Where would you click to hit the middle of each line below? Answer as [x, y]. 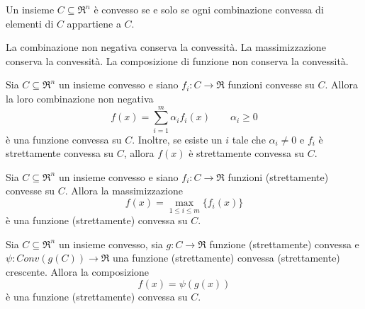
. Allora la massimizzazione [124, 191]
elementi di [30, 23]
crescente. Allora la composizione [78, 272]
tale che [249, 139]
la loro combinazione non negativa [80, 98]
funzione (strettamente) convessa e [284, 244]
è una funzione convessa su [64, 139]
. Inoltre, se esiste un [177, 139]
